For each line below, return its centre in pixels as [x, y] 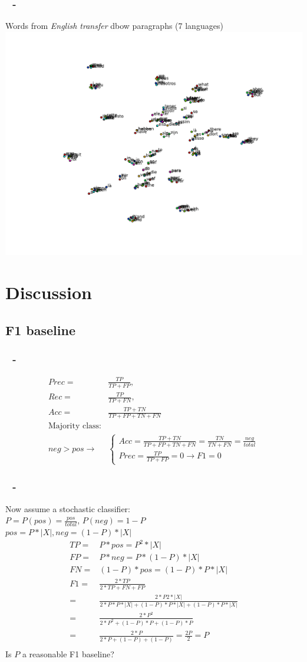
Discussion [49, 292]
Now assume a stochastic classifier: [68, 508]
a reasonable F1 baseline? [68, 653]
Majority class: [75, 426]
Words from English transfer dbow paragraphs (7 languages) [114, 26]
